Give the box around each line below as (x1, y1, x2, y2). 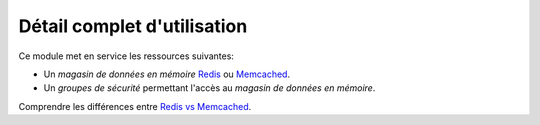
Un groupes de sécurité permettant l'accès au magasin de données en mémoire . (43, 82, 376, 94)
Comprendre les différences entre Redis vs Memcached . (18, 100, 252, 112)
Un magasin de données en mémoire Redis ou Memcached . (43, 68, 290, 80)
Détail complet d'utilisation (18, 15, 248, 37)
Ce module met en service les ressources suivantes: (18, 50, 235, 62)
